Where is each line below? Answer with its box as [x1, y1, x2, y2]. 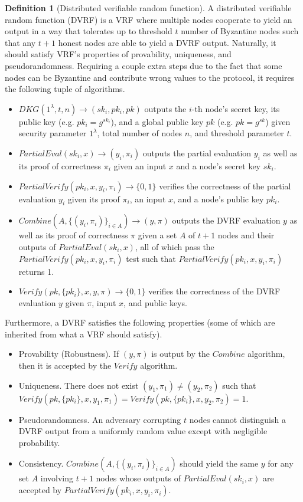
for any [268, 457, 294, 470]
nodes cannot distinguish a [189, 413, 286, 425]
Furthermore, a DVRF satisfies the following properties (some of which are [5, 316, 275, 329]
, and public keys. [123, 296, 187, 309]
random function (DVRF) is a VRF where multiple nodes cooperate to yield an [5, 13, 292, 25]
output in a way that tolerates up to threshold [5, 25, 172, 37]
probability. [18, 436, 60, 448]
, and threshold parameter [190, 127, 284, 139]
